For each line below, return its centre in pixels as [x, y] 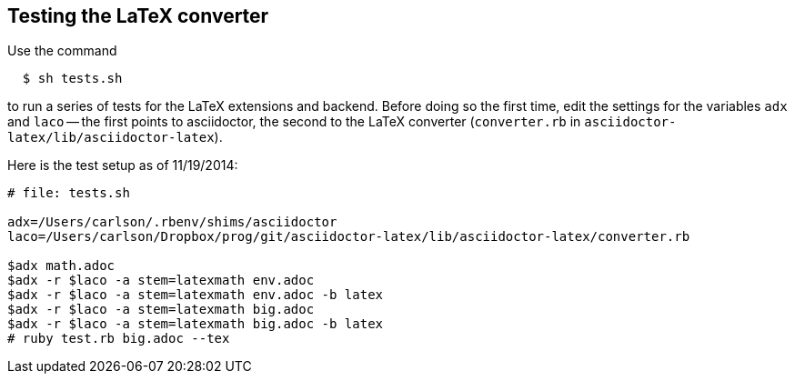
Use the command [62, 51]
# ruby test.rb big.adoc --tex [119, 339]
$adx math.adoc [61, 266]
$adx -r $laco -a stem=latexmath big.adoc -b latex [196, 324]
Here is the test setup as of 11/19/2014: [123, 165]
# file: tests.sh [69, 193]
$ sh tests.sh [72, 79]
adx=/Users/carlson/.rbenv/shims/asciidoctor [172, 222]
